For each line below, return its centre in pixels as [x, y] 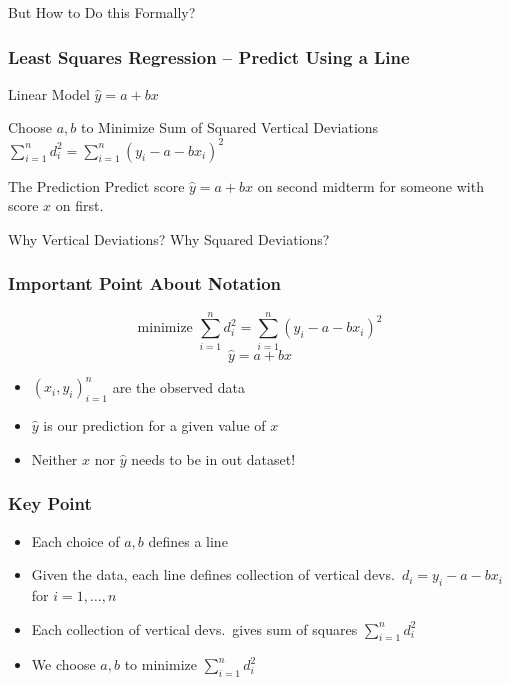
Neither [54, 458]
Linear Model [49, 93]
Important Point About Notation [144, 283]
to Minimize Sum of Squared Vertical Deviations [230, 127]
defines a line [188, 540]
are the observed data [179, 386]
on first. [79, 205]
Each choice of [75, 540]
